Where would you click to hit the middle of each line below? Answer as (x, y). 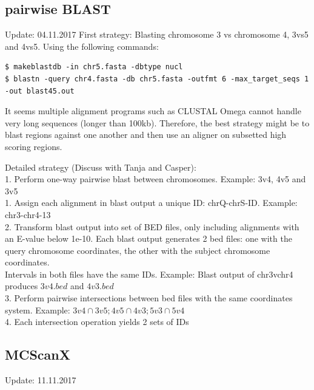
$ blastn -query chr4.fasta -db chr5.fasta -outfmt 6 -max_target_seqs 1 (157, 79)
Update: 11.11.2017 (41, 380)
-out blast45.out (40, 91)
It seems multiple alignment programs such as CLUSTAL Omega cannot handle (153, 111)
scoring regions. (34, 146)
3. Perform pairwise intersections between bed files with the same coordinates (149, 298)
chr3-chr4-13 (28, 214)
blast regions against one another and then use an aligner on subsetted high (146, 135)
